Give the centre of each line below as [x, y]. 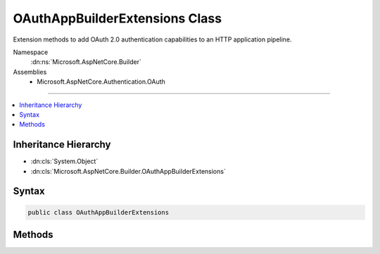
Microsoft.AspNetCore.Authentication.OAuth [101, 82]
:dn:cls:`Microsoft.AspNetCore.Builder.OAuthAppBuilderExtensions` [128, 171]
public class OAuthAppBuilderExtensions [98, 212]
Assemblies [30, 72]
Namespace [31, 52]
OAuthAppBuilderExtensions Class [117, 18]
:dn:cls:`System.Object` [64, 161]
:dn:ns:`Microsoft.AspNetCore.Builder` [86, 62]
